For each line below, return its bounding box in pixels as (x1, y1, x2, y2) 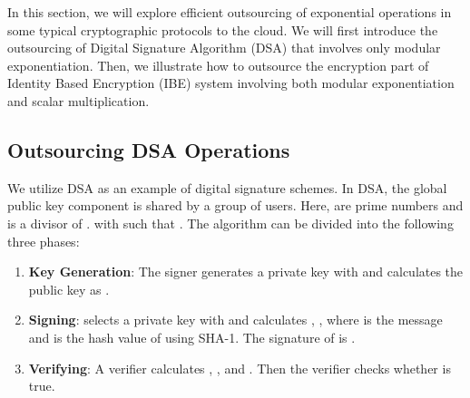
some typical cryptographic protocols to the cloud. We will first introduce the (7, 20, 438, 39)
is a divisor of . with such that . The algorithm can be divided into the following (7, 213, 454, 232)
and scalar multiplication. (7, 91, 150, 110)
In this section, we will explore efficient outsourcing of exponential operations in (7, 3, 452, 21)
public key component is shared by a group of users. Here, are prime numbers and (7, 196, 464, 215)
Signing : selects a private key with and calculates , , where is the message (28, 310, 443, 329)
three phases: (7, 231, 80, 250)
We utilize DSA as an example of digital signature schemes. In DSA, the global (7, 178, 447, 197)
